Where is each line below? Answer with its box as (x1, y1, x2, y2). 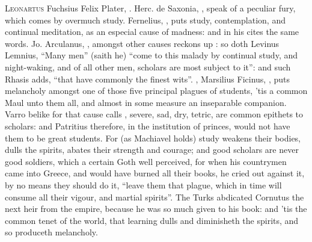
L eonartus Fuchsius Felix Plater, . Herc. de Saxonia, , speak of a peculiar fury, (5, 2, 296, 14)
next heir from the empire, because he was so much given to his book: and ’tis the (5, 202, 307, 215)
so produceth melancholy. (5, 226, 98, 238)
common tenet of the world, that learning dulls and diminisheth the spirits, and (5, 214, 299, 226)
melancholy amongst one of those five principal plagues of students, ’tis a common (5, 84, 308, 97)
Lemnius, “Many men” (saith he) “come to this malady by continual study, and (5, 49, 298, 61)
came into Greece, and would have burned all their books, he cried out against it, (5, 167, 305, 179)
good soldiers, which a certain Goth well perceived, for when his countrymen (5, 155, 287, 167)
